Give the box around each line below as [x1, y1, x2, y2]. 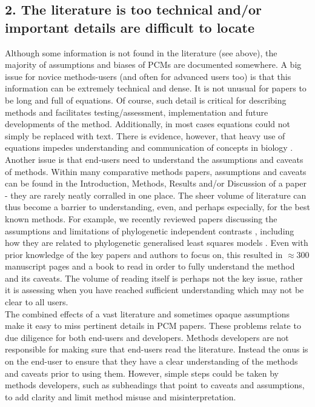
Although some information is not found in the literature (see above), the [5, 46, 277, 59]
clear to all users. [5, 296, 68, 308]
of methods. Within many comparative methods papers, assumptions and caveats [5, 165, 307, 177]
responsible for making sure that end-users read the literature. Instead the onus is [5, 343, 308, 356]
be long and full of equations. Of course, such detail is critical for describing [5, 93, 287, 106]
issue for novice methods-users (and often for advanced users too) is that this [5, 70, 291, 82]
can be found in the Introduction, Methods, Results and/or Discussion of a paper [5, 177, 307, 190]
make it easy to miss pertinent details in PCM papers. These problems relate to [5, 319, 301, 332]
